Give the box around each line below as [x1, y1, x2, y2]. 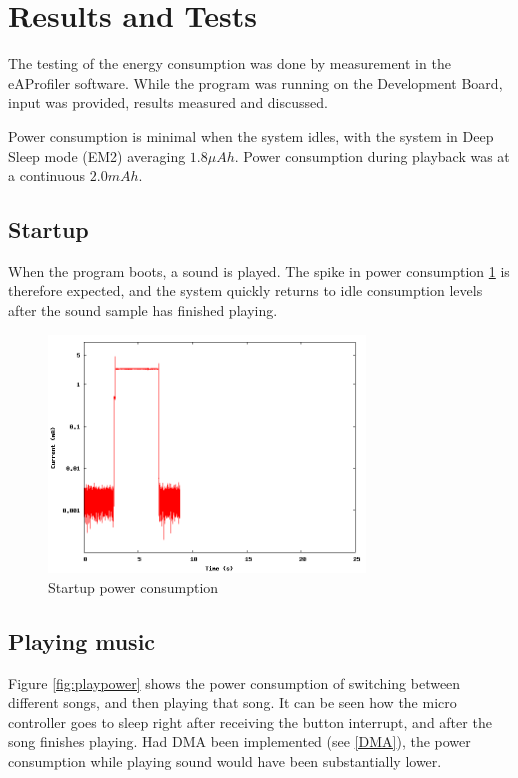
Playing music [8, 625, 156, 656]
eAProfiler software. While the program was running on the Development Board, [8, 72, 503, 93]
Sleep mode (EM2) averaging [8, 145, 186, 166]
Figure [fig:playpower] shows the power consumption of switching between [8, 672, 461, 693]
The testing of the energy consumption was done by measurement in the [8, 53, 451, 74]
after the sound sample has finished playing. [8, 300, 278, 321]
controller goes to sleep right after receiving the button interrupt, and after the [8, 711, 492, 732]
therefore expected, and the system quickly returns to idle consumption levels [8, 280, 483, 301]
